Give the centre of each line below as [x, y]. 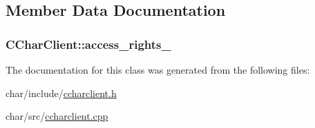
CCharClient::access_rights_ [88, 44]
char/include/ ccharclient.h [61, 93]
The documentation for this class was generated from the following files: [158, 70]
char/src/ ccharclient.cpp [57, 116]
